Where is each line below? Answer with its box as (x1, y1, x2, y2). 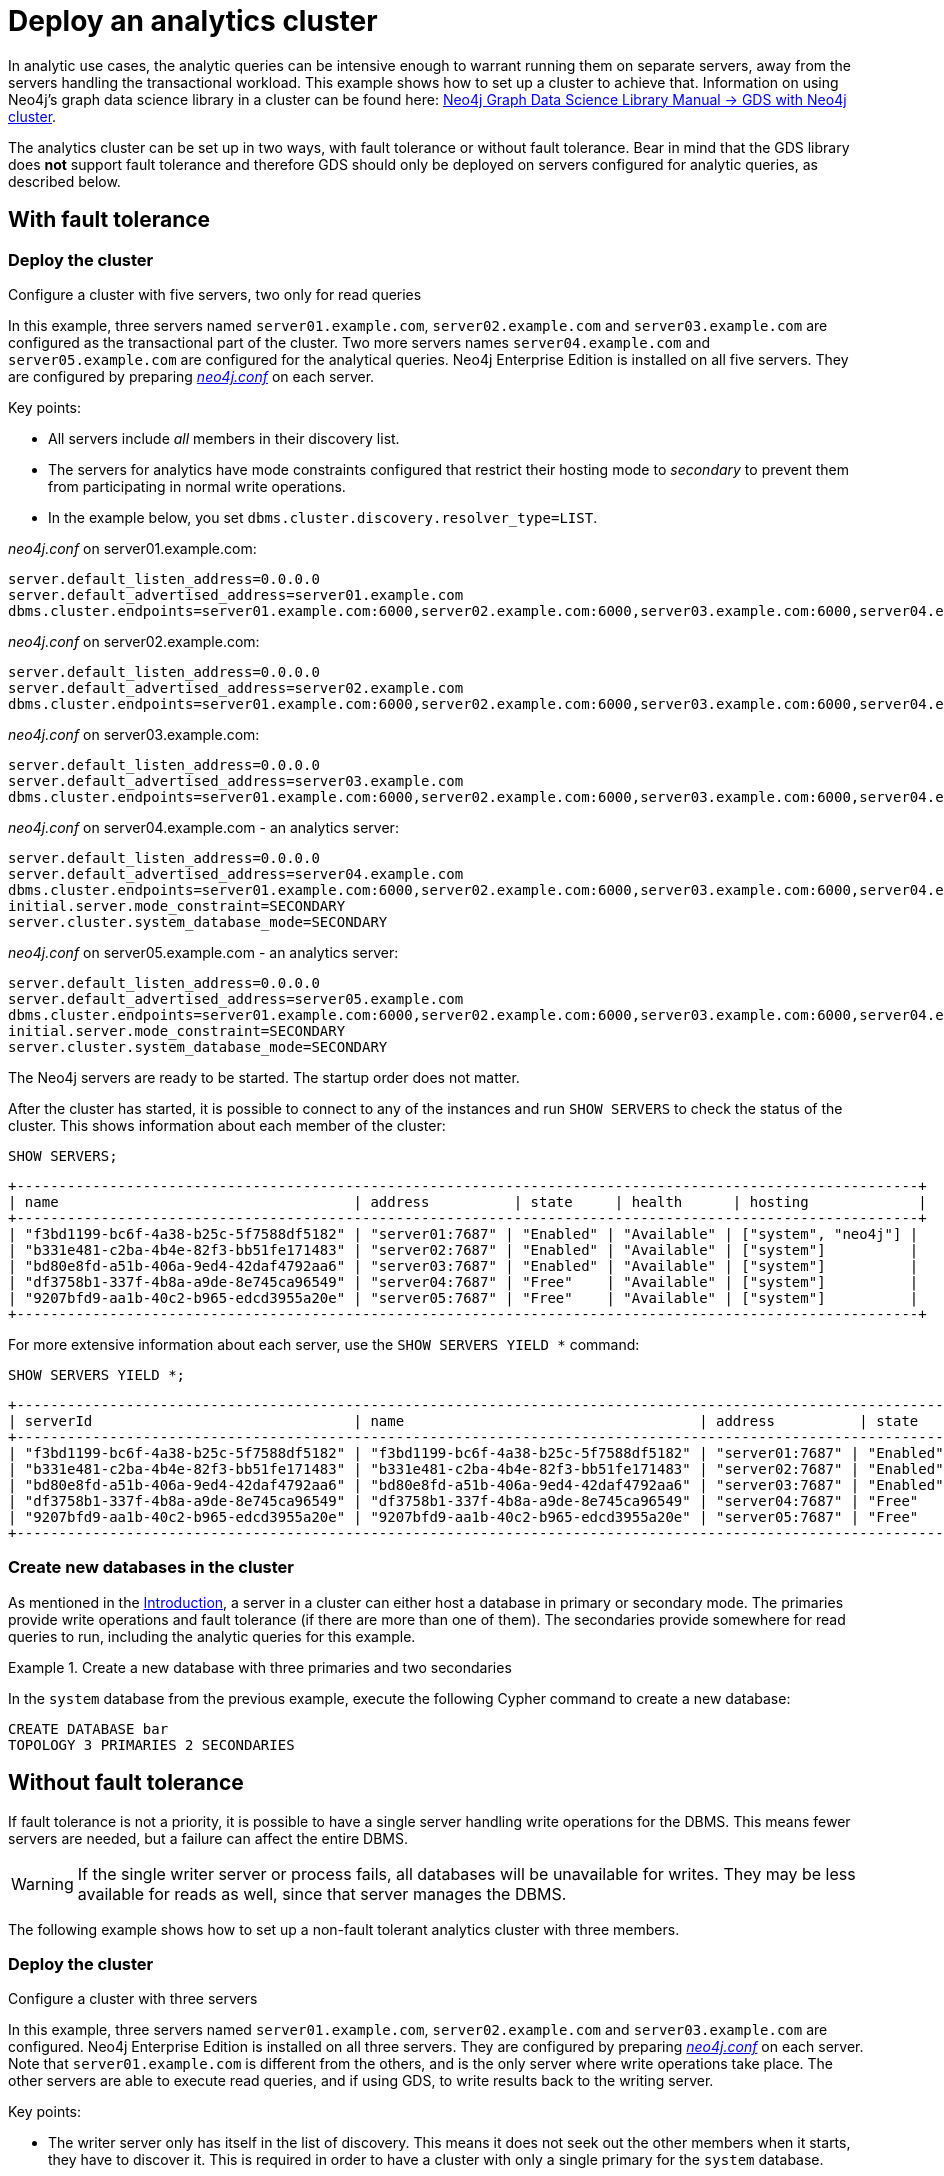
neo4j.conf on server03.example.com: (8, 725, 260, 743)
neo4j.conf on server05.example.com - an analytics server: (8, 943, 399, 961)
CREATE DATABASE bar (8, 1720, 169, 1737)
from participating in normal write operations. (48, 477, 346, 495)
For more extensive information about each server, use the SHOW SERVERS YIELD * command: (8, 1335, 640, 1353)
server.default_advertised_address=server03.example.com (8, 772, 464, 789)
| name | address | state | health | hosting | (8, 1193, 927, 1210)
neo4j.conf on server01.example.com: (8, 539, 257, 557)
